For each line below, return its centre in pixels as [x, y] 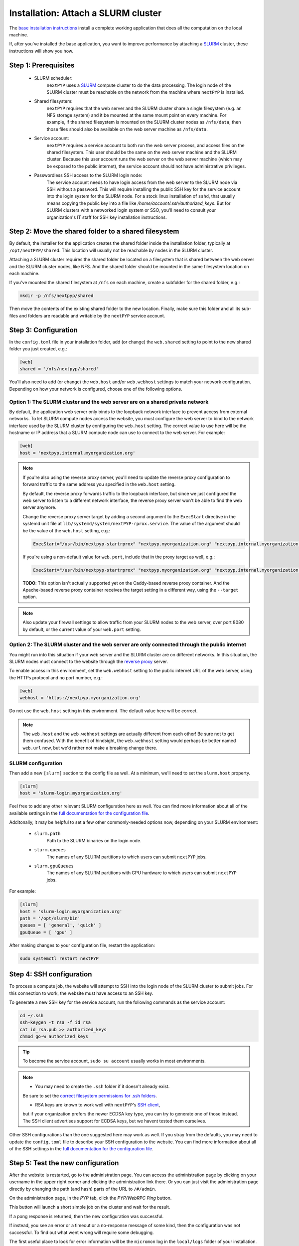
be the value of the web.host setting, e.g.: [67, 530]
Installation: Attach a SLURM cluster [85, 13]
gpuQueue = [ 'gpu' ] [46, 932]
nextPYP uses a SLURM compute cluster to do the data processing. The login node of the [139, 85]
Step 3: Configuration [44, 330]
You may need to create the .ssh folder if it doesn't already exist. [102, 1087]
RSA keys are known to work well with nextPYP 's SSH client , [98, 1105]
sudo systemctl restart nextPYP [59, 958]
